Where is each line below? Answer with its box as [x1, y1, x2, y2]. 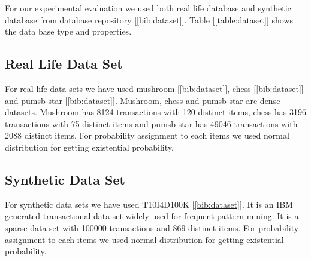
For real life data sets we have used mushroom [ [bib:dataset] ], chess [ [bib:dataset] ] [5, 82, 304, 94]
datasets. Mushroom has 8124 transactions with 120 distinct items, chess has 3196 [5, 106, 306, 118]
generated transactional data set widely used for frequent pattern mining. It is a [5, 210, 299, 222]
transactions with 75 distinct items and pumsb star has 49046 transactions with [5, 117, 298, 130]
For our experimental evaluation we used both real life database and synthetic [5, 2, 291, 14]
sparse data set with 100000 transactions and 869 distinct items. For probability [5, 221, 299, 234]
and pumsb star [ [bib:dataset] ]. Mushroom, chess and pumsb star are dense [5, 94, 280, 106]
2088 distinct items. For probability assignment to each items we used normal [5, 129, 289, 142]
